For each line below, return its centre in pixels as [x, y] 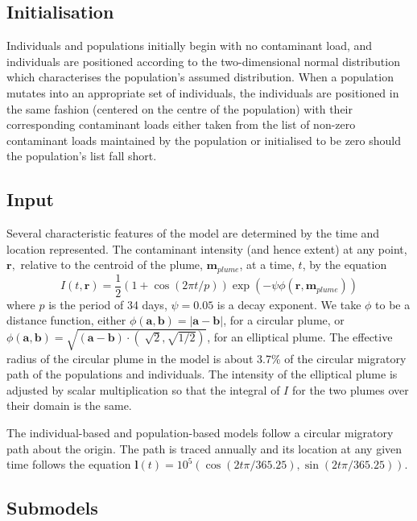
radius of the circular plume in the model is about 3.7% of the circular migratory [206, 358]
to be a [393, 304]
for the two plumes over [350, 389]
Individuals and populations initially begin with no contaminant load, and [190, 45]
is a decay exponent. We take [289, 304]
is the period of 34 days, [108, 304]
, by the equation [345, 265]
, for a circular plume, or [284, 320]
